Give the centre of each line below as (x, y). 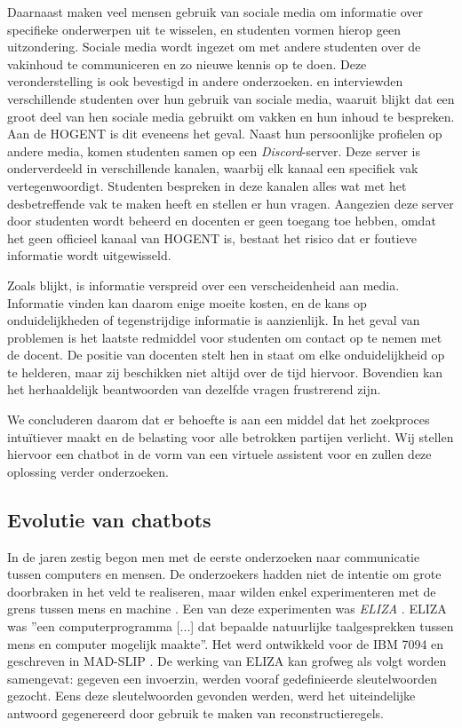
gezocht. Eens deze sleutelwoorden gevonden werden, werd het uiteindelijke (211, 696)
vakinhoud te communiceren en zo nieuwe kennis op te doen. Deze (187, 63)
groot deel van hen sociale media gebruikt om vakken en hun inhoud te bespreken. (231, 116)
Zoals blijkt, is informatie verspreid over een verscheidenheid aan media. (203, 285)
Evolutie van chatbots (109, 519)
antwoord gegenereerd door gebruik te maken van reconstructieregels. (195, 712)
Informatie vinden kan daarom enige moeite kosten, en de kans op (187, 302)
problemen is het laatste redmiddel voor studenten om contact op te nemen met (225, 337)
